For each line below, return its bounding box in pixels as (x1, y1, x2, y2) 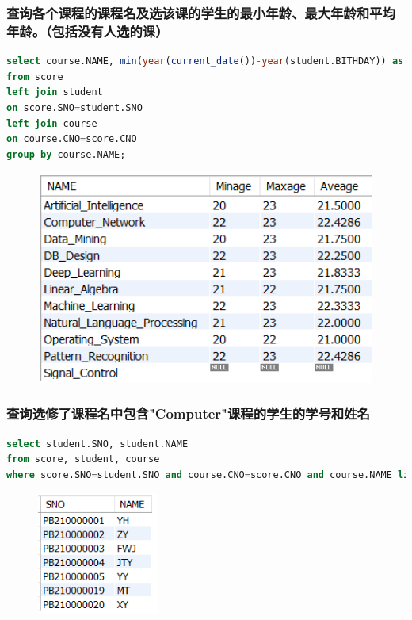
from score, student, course (6, 454, 160, 465)
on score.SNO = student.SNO (6, 101, 143, 113)
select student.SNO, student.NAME (6, 438, 189, 450)
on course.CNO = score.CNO (6, 133, 137, 145)
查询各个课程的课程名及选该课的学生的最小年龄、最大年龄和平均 (6, 2, 395, 22)
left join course (6, 117, 97, 129)
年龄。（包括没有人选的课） (6, 21, 169, 40)
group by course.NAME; (6, 148, 126, 160)
